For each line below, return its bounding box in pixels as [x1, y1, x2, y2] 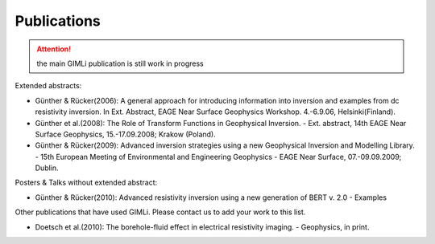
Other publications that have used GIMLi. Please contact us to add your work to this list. [14, 207, 306, 217]
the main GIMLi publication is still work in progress [36, 59, 205, 68]
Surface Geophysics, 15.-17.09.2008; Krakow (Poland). [35, 129, 217, 139]
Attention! [36, 44, 72, 54]
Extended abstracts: [14, 81, 82, 91]
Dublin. [35, 163, 60, 173]
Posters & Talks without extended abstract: [14, 177, 158, 188]
